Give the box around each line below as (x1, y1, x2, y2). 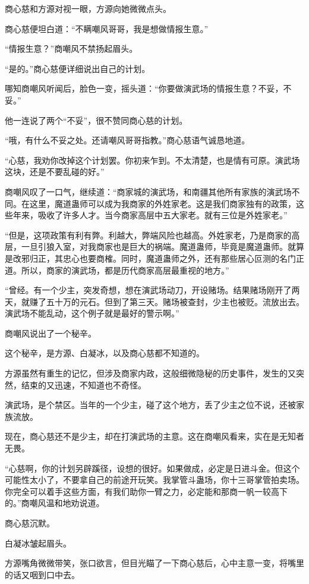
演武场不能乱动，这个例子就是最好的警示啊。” (5, 307, 179, 319)
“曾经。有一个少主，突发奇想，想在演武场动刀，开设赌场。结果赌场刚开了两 (5, 284, 300, 296)
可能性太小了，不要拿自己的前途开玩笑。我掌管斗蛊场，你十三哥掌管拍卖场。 (5, 473, 304, 486)
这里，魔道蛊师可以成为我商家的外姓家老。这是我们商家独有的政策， (29, 197, 296, 209)
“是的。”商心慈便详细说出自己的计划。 (5, 62, 150, 74)
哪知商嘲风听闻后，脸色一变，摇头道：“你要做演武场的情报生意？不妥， (5, 82, 283, 95)
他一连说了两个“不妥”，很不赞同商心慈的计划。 (5, 114, 188, 126)
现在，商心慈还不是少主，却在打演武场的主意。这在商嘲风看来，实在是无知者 (5, 430, 304, 442)
